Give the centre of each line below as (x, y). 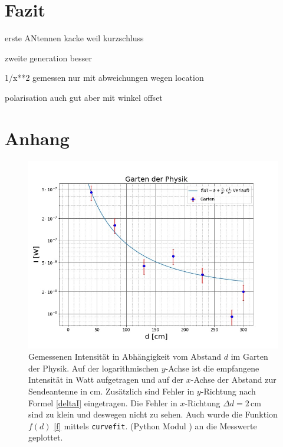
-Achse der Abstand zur (233, 379)
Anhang (37, 138)
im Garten (249, 356)
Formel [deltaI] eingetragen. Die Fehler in (103, 402)
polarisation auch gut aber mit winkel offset (84, 97)
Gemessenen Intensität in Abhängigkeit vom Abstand (125, 356)
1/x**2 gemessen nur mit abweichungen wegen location (104, 78)
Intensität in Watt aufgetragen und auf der (106, 379)
